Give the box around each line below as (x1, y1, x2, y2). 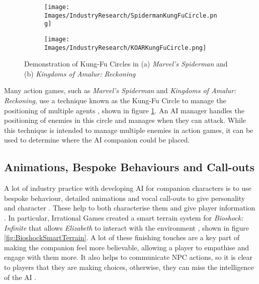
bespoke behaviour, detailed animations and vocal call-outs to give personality (4, 192, 245, 203)
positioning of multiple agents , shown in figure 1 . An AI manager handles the (4, 105, 244, 115)
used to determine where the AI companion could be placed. (4, 134, 190, 145)
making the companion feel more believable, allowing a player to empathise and (4, 242, 249, 252)
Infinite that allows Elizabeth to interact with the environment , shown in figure (4, 222, 249, 233)
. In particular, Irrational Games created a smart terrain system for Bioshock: (4, 212, 243, 223)
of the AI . (4, 271, 37, 282)
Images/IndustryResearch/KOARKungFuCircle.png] (44, 44, 207, 51)
